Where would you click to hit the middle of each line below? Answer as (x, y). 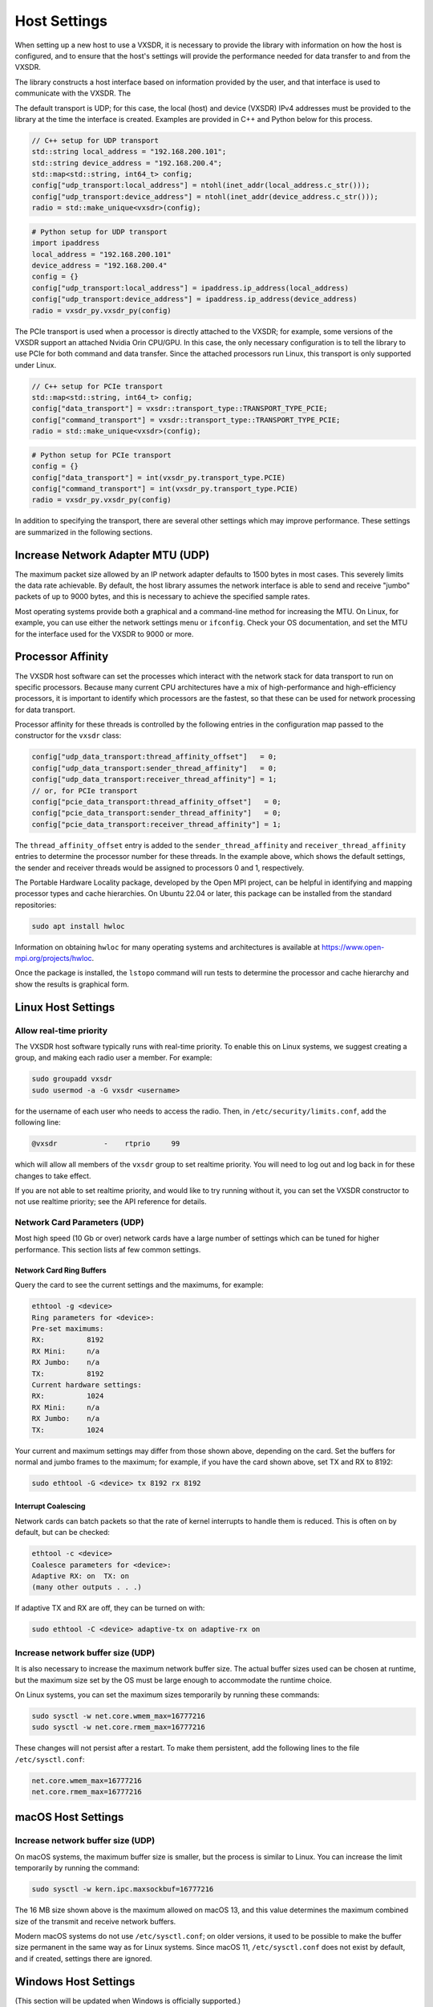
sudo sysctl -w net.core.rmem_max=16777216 (119, 1727)
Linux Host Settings (65, 1007)
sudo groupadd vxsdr (72, 1079)
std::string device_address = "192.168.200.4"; (127, 163)
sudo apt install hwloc (79, 926)
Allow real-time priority (61, 1030)
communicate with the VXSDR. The (73, 93)
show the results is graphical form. (72, 984)
